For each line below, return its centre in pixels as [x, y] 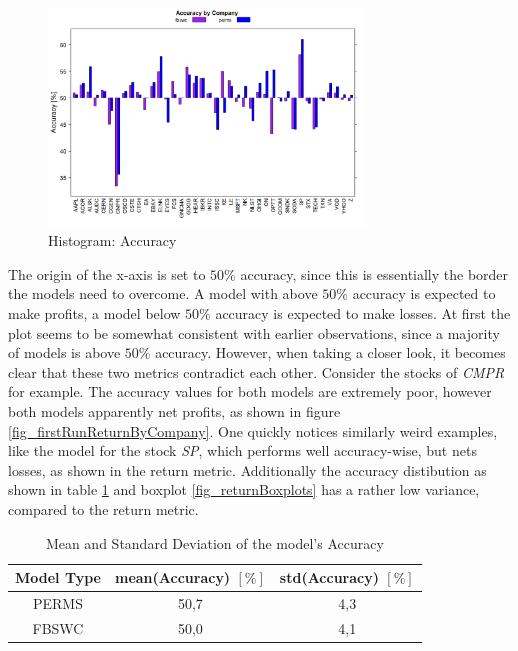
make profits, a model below [94, 313]
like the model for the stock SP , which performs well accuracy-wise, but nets [242, 450]
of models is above [64, 352]
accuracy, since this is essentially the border [374, 273]
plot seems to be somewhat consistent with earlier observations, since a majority [254, 332]
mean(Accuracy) [172, 577]
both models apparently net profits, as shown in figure [174, 410]
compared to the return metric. [103, 508]
